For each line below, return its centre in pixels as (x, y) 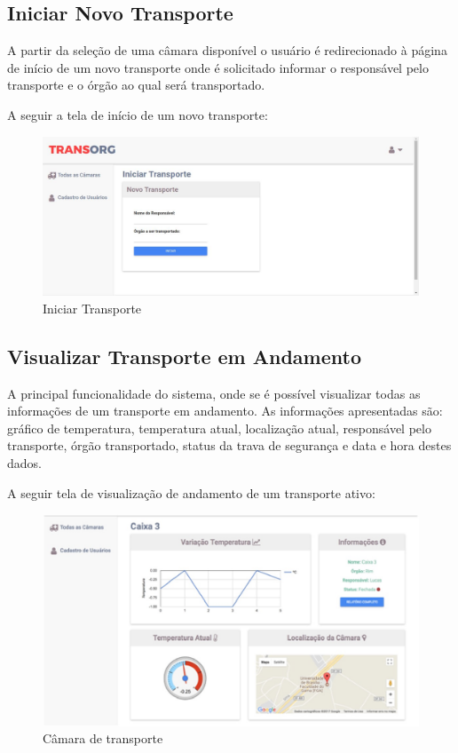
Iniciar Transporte (92, 308)
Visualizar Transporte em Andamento (184, 356)
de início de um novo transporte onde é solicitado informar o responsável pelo (218, 67)
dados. (24, 463)
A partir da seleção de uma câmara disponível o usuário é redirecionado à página (227, 50)
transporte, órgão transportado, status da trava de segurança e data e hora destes (229, 445)
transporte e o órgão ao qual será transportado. (136, 85)
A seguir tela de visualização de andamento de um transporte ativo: (191, 492)
